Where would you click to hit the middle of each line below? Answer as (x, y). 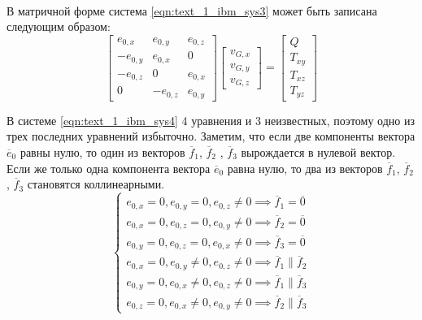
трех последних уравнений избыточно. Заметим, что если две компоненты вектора (211, 136)
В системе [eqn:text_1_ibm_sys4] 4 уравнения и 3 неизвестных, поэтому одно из (211, 120)
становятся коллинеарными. (96, 184)
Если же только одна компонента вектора (109, 168)
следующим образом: (59, 26)
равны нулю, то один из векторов (102, 151)
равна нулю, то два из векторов (305, 168)
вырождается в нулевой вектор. (318, 151)
